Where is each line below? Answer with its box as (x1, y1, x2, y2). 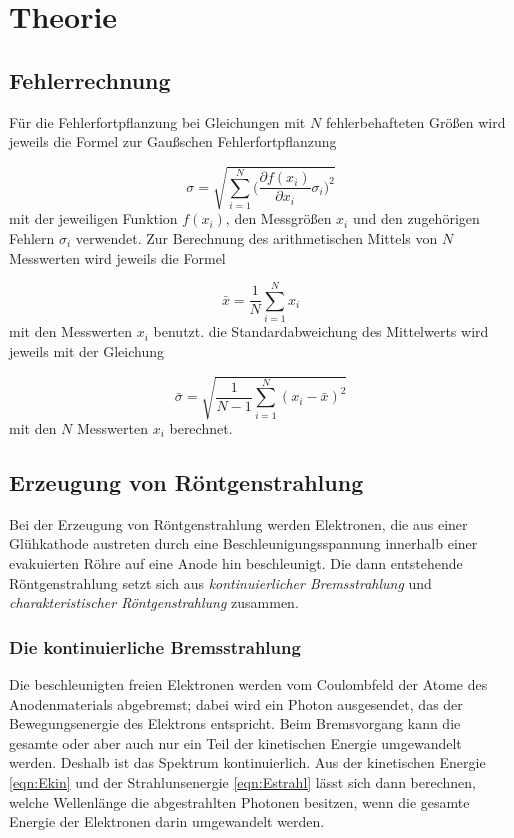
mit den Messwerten (9, 321, 133, 342)
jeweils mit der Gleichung (9, 340, 164, 361)
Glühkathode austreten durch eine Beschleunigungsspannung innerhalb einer (9, 533, 478, 554)
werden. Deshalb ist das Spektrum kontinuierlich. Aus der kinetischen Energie (9, 752, 486, 773)
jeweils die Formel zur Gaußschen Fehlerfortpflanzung (9, 131, 337, 152)
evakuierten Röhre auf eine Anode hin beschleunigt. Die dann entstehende (9, 552, 463, 573)
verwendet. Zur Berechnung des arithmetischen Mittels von (75, 227, 438, 248)
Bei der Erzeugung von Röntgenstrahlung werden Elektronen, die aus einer (9, 513, 468, 534)
